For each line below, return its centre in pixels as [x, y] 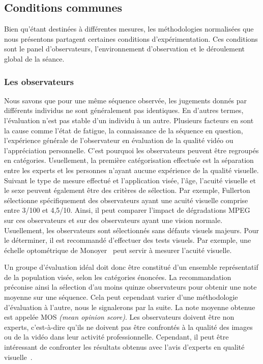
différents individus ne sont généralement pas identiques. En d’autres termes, [124, 110]
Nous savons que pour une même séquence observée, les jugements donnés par [126, 100]
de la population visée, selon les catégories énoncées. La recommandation [118, 277]
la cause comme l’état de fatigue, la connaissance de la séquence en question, [124, 130]
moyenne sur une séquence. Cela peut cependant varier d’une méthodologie [121, 297]
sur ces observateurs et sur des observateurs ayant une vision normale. [113, 220]
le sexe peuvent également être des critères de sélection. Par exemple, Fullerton [127, 190]
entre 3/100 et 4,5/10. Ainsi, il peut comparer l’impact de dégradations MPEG [127, 210]
